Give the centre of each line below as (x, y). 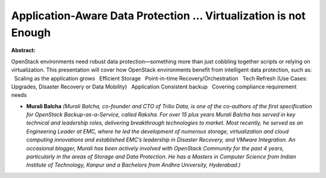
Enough (31, 32)
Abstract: (23, 51)
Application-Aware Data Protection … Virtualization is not (158, 16)
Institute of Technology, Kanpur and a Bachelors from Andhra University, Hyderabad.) (133, 165)
